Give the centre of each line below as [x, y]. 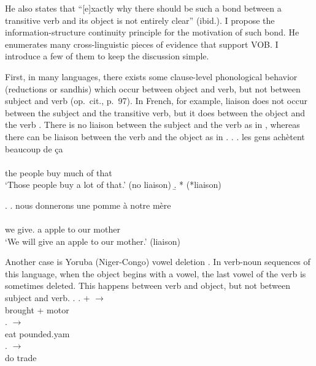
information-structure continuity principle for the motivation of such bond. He [152, 32]
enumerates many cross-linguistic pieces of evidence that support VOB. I [142, 44]
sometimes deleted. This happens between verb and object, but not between [148, 286]
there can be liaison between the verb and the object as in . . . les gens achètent [155, 136]
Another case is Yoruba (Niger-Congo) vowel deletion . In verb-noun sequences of [158, 262]
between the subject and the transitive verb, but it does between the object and [155, 112]
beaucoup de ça [34, 148]
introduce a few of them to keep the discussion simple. [107, 56]
